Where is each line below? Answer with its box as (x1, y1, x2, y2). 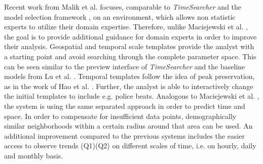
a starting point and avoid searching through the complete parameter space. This (4, 51, 256, 61)
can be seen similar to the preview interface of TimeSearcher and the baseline (4, 61, 245, 71)
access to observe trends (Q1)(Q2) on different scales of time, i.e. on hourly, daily (4, 140, 256, 151)
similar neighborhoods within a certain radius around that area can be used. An (4, 120, 253, 131)
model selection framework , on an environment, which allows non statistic (4, 11, 236, 22)
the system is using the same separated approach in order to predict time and (4, 100, 245, 111)
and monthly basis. (4, 150, 63, 160)
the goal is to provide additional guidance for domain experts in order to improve (4, 31, 257, 42)
